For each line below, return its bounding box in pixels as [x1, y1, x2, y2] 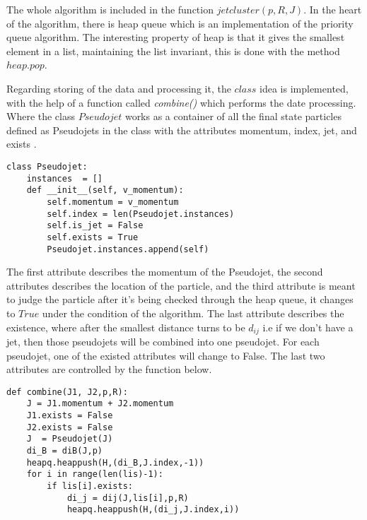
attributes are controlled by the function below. [6, 362, 212, 377]
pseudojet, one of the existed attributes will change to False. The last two [6, 348, 325, 362]
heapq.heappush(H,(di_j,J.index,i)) [66, 504, 240, 515]
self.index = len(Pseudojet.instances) [47, 208, 235, 219]
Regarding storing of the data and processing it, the [6, 81, 231, 95]
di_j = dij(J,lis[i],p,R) [66, 492, 189, 503]
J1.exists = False [26, 410, 113, 421]
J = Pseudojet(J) [26, 434, 113, 444]
